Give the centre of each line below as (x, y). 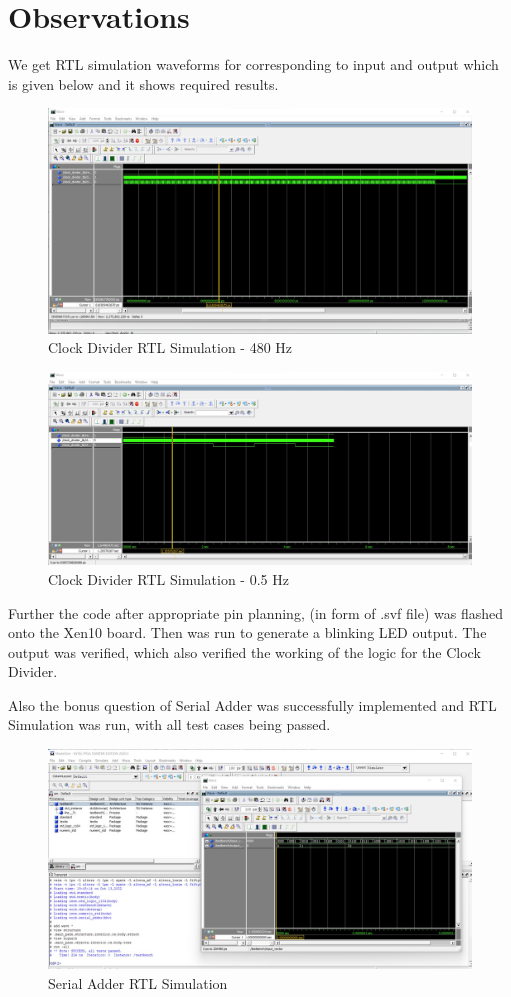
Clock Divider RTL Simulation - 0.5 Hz (168, 578)
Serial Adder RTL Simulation (138, 982)
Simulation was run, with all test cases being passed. (169, 724)
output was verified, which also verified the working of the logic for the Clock (244, 651)
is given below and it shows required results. (143, 83)
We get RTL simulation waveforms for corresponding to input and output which (253, 64)
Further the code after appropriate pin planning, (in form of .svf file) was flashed (256, 612)
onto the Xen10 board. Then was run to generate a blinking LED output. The (247, 632)
